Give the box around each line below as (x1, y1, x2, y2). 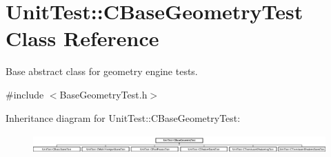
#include (6, 87, 44, 101)
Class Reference (6, 24, 159, 52)
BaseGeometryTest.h (59, 87, 148, 101)
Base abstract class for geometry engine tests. (6, 64, 198, 78)
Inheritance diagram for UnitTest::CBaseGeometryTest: (6, 110, 241, 125)
